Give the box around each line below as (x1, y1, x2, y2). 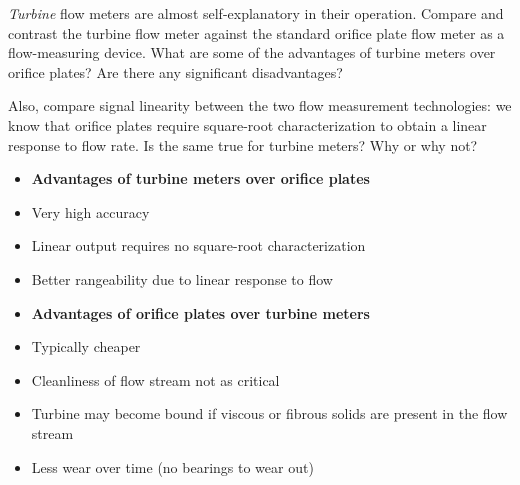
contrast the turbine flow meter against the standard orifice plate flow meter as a (8, 22, 505, 43)
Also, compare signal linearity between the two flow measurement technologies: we (8, 95, 512, 116)
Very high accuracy (31, 201, 150, 222)
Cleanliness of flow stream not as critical (31, 369, 280, 390)
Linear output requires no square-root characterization (31, 235, 366, 256)
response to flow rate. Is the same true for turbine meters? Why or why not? (8, 134, 478, 155)
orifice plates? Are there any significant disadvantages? (8, 61, 343, 82)
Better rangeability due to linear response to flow (31, 268, 333, 289)
